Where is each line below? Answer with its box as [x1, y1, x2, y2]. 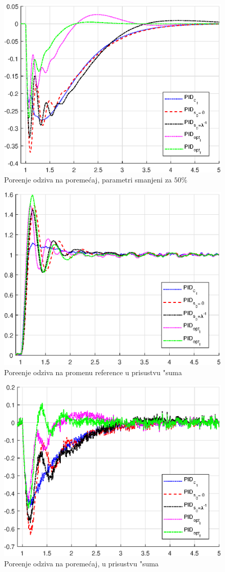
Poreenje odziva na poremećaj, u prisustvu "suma [4, 558, 159, 568]
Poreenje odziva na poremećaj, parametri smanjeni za [4, 174, 172, 185]
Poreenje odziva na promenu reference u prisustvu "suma [4, 366, 182, 377]
